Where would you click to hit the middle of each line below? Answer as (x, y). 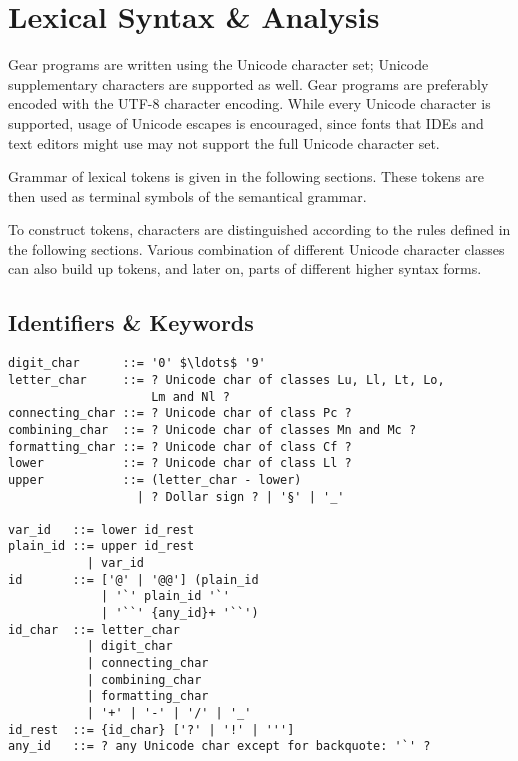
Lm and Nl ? (190, 396)
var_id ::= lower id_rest (101, 529)
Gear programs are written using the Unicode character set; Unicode (218, 64)
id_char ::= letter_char (94, 629)
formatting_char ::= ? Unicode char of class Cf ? (180, 446)
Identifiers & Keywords (131, 322)
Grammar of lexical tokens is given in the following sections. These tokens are (246, 176)
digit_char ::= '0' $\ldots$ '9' (137, 363)
